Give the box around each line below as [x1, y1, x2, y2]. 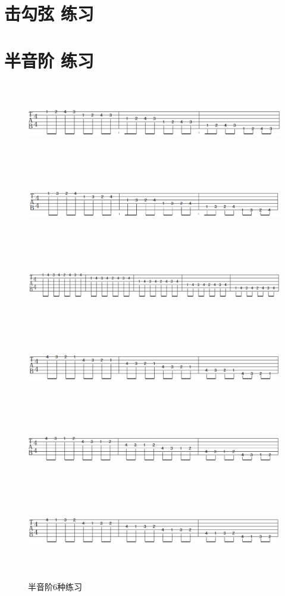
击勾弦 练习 [4, 1, 94, 26]
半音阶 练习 [4, 48, 94, 72]
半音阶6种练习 [28, 580, 82, 592]
